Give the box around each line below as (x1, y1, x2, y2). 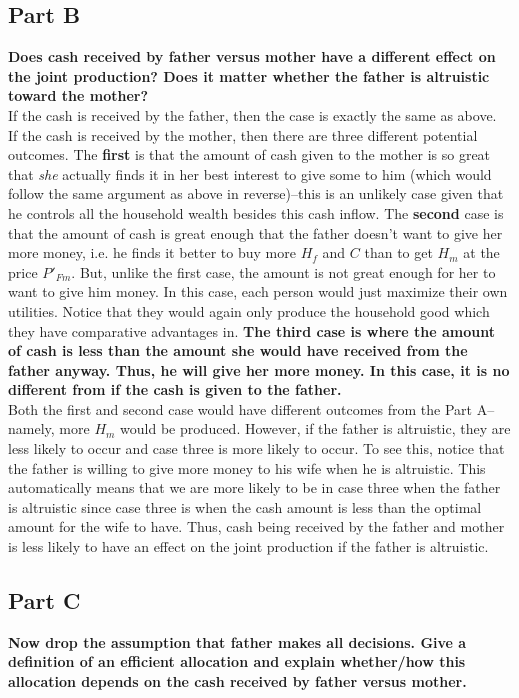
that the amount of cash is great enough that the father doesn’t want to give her (8, 222, 503, 243)
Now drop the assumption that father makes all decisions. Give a (8, 631, 467, 652)
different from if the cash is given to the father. (8, 379, 342, 400)
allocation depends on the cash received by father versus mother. (8, 671, 467, 692)
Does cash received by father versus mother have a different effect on (8, 46, 496, 67)
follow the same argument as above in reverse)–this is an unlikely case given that (8, 183, 504, 204)
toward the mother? (8, 85, 149, 106)
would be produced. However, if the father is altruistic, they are (120, 418, 511, 439)
